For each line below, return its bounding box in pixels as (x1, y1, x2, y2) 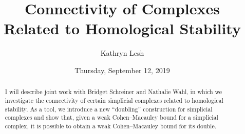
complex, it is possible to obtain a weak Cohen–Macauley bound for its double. (5, 121, 216, 130)
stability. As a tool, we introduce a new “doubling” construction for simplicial (5, 104, 213, 113)
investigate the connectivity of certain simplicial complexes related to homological (5, 96, 223, 104)
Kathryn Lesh (100, 48, 144, 58)
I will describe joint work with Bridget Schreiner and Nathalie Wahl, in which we (5, 87, 222, 96)
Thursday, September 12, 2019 (74, 64, 170, 75)
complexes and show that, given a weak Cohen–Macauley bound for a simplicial (5, 113, 218, 122)
